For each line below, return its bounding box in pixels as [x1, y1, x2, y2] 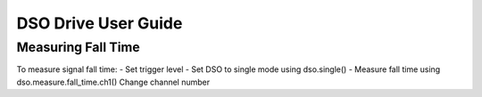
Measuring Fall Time [16, 39, 140, 55]
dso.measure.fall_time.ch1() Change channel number [16, 77, 211, 87]
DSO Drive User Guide [16, 13, 183, 33]
